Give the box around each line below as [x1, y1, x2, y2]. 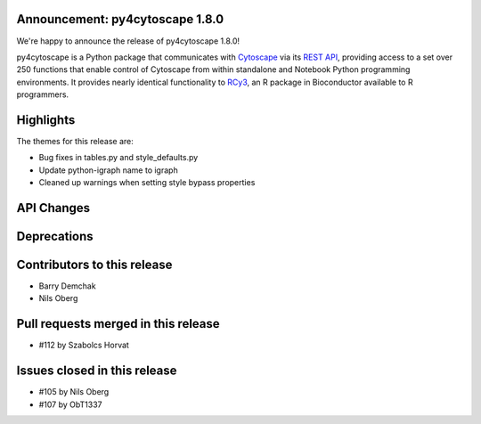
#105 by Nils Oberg [38, 387, 110, 397]
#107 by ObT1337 [38, 399, 102, 410]
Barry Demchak [38, 281, 97, 291]
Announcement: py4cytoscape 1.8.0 [16, 12, 224, 27]
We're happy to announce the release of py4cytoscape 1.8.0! [16, 36, 240, 46]
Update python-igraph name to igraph [38, 165, 178, 175]
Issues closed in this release [16, 363, 177, 379]
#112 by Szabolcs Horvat [38, 339, 129, 351]
